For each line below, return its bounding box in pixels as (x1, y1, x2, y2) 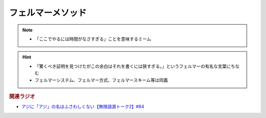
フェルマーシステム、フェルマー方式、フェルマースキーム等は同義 (34, 77, 168, 83)
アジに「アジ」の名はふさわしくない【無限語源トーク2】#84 (21, 104, 144, 110)
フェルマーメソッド (9, 7, 87, 18)
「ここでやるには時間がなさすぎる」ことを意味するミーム (34, 36, 151, 42)
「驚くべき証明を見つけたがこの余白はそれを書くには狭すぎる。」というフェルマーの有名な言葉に (34, 63, 231, 69)
